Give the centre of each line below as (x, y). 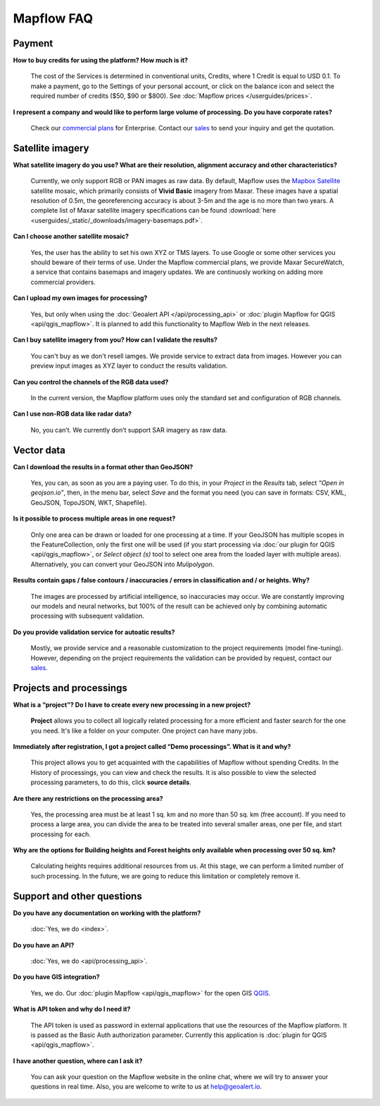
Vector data (39, 450)
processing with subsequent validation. (87, 616)
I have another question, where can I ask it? (78, 1061)
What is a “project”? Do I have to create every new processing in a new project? (132, 704)
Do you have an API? (44, 945)
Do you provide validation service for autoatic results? (94, 632)
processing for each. (61, 834)
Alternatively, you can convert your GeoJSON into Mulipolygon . (122, 564)
